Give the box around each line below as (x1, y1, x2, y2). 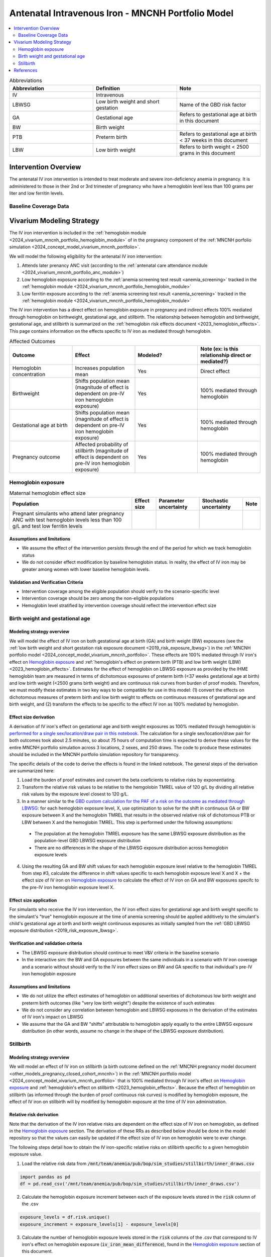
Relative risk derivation (9, 1112, 59, 1118)
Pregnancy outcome (12, 454, 60, 461)
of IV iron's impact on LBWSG (22, 1014, 84, 1020)
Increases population (75, 365, 125, 372)
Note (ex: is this (200, 345, 238, 352)
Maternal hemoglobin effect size (9, 490, 86, 497)
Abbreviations (9, 77, 42, 84)
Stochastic (202, 497, 228, 504)
